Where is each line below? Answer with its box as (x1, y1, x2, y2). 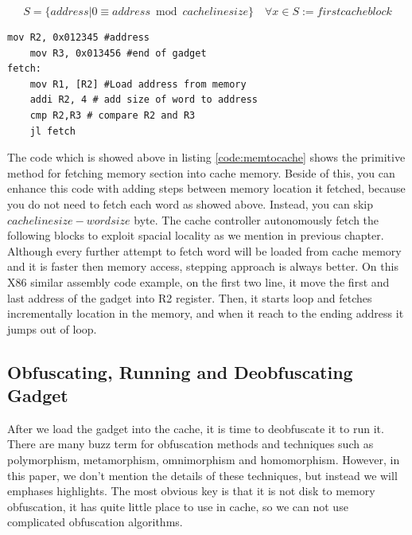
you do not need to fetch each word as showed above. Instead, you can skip (7, 195, 373, 212)
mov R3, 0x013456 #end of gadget (29, 47, 207, 59)
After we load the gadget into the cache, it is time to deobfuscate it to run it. (7, 420, 384, 436)
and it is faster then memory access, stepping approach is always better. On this (7, 258, 398, 275)
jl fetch (29, 125, 76, 137)
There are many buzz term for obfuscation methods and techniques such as (7, 435, 374, 452)
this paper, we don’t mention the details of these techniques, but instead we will (7, 467, 398, 483)
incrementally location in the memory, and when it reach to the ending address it (7, 305, 404, 322)
